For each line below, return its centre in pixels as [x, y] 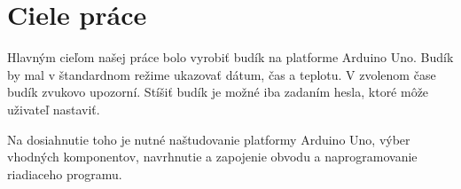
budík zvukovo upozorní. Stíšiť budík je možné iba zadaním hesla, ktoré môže [218, 92]
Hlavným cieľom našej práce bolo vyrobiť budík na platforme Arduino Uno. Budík [230, 57]
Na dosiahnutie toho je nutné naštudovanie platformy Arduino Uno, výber [209, 139]
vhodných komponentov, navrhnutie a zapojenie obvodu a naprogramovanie [212, 157]
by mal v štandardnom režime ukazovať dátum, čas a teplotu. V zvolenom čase [222, 74]
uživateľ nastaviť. [54, 109]
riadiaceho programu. [65, 173]
